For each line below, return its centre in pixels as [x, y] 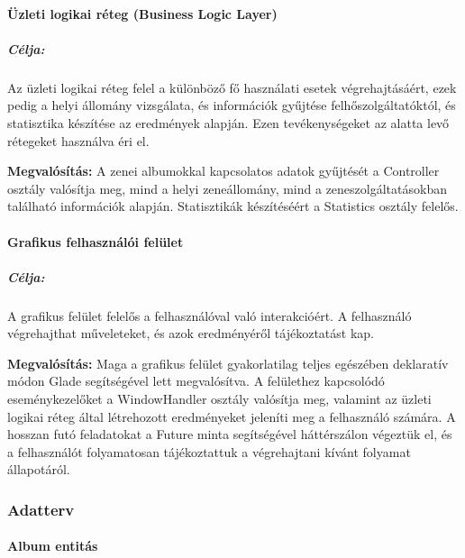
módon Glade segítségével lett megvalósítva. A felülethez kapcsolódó [196, 381]
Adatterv [41, 509]
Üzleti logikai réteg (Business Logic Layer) [142, 13]
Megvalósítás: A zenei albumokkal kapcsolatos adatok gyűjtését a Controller [223, 171]
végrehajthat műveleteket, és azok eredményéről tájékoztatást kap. [191, 333]
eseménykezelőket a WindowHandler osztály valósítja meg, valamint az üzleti [219, 399]
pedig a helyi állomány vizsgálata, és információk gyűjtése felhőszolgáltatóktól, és [232, 105]
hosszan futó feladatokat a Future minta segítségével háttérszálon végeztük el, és [230, 434]
